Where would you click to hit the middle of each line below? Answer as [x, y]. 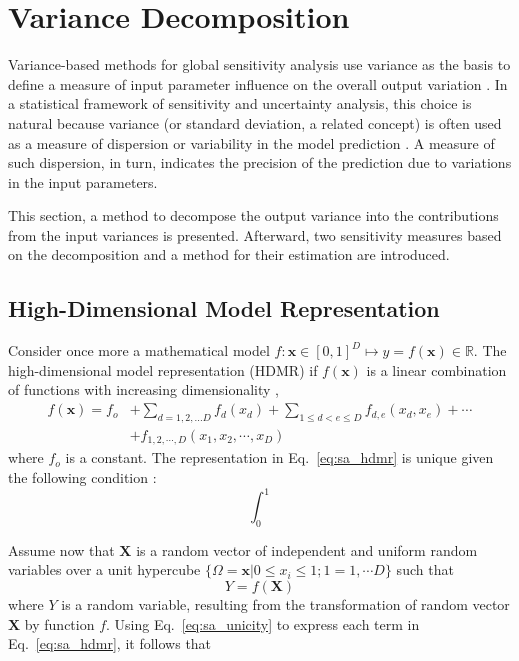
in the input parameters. [83, 181]
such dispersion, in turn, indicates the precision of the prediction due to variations [260, 162]
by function [59, 623]
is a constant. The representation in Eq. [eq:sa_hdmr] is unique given [279, 457]
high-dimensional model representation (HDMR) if [163, 369]
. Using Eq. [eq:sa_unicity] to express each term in [263, 623]
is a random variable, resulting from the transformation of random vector [285, 604]
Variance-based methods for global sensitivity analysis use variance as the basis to [259, 64]
